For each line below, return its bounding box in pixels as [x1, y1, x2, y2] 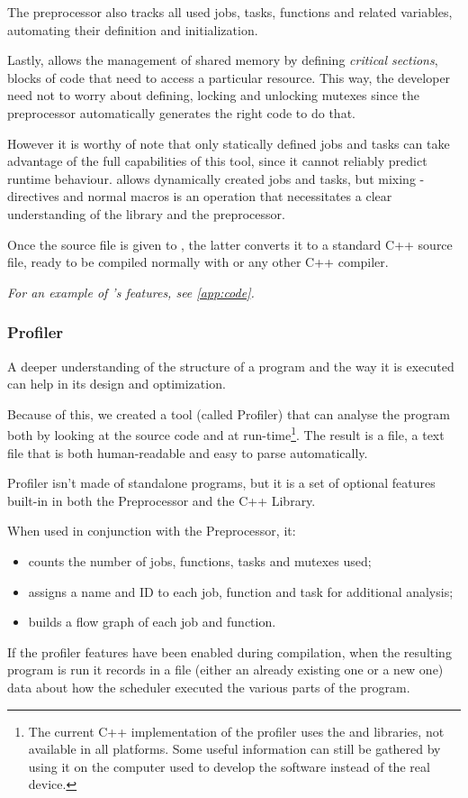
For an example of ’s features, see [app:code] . [7, 282, 255, 301]
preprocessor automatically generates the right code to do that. [7, 103, 355, 122]
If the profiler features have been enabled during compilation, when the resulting [7, 642, 452, 661]
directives [7, 187, 59, 206]
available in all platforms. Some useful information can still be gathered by [28, 739, 441, 758]
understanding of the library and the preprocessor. [7, 204, 285, 223]
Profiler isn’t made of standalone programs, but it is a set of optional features [7, 473, 436, 492]
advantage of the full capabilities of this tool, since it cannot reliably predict [7, 151, 427, 170]
